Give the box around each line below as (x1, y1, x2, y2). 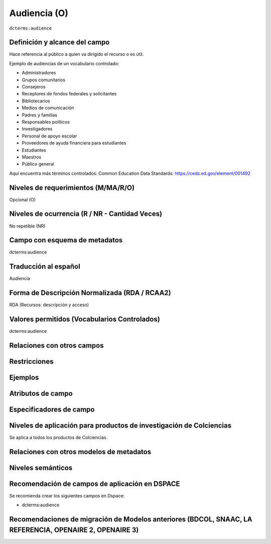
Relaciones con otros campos (9, 341, 104, 350)
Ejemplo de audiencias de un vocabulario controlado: (9, 60, 119, 66)
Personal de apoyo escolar (22, 133, 77, 139)
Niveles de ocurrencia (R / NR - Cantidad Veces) (9, 210, 163, 218)
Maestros (22, 154, 42, 160)
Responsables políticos (22, 118, 70, 125)
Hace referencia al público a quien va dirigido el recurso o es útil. (9, 51, 144, 57)
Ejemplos (9, 373, 39, 381)
